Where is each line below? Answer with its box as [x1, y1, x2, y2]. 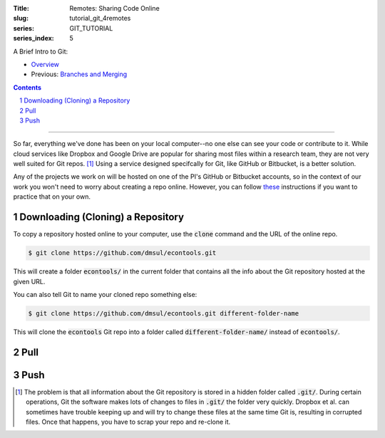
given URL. [13, 277, 46, 286]
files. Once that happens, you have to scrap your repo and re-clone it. [26, 417, 231, 426]
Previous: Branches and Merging [31, 70, 128, 78]
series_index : [13, 34, 55, 43]
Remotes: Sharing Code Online [69, 4, 160, 12]
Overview [31, 60, 60, 68]
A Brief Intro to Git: [13, 47, 68, 56]
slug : [13, 14, 29, 23]
